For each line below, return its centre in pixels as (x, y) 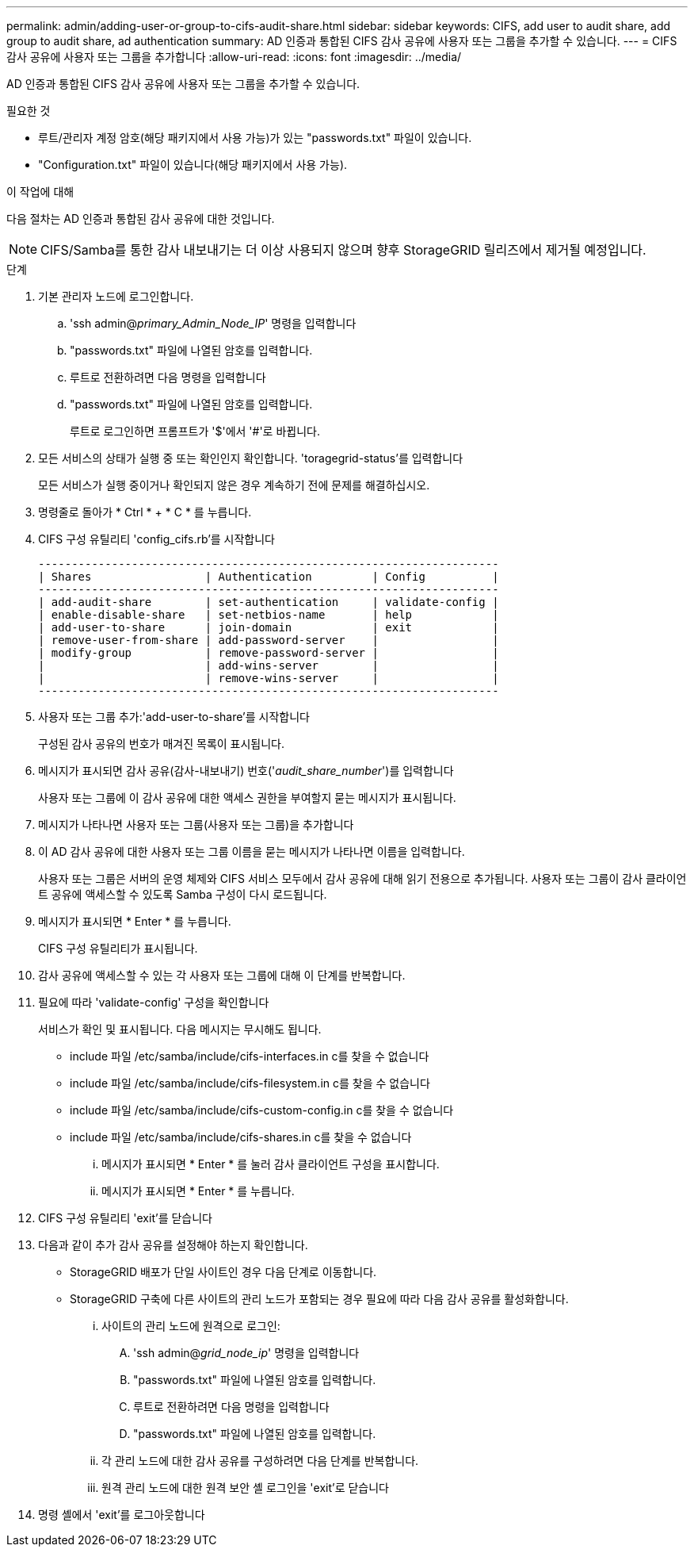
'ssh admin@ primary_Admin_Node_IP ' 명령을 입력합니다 (213, 323)
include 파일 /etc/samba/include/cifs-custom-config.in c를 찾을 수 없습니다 (262, 1110)
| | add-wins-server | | (269, 665)
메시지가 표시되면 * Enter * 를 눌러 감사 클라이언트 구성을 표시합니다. (271, 1164)
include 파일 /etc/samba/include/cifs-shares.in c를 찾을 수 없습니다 (241, 1137)
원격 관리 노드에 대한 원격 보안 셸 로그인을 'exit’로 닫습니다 (245, 1488)
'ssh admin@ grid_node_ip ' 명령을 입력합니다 (246, 1353)
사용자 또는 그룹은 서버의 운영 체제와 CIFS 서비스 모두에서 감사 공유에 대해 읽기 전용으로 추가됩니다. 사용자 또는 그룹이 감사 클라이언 (362, 878)
